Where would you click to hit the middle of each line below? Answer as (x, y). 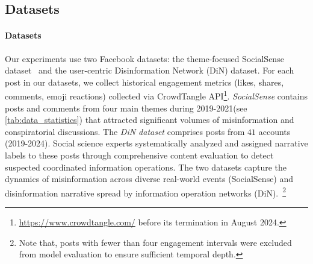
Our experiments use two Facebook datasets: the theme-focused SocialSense (144, 58)
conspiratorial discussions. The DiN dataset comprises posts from (125, 131)
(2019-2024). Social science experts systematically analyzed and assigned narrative (156, 143)
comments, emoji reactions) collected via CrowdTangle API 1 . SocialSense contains (156, 95)
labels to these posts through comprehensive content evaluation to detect (139, 155)
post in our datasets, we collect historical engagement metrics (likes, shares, (144, 82)
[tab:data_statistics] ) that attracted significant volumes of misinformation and (150, 120)
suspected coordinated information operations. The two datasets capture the (146, 167)
